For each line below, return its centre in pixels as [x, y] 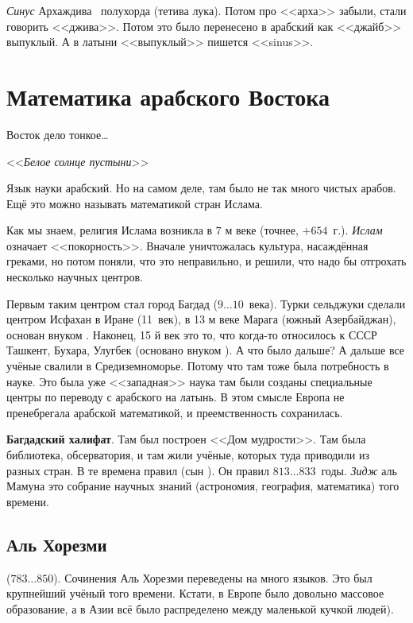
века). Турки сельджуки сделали [327, 303]
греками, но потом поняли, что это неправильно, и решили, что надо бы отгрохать [206, 261]
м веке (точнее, [262, 230]
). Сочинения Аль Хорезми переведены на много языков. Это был [213, 577]
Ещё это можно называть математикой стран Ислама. [135, 203]
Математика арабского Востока [168, 96]
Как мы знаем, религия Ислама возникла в [110, 230]
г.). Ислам [358, 230]
